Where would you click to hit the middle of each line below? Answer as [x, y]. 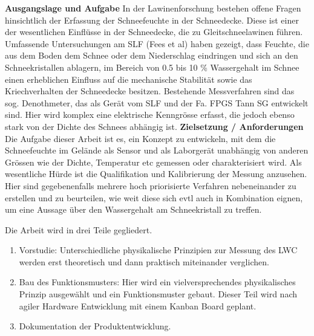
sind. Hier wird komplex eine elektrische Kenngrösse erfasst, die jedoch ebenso [150, 115]
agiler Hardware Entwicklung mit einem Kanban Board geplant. [138, 305]
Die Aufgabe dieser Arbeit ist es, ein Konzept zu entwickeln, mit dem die [140, 138]
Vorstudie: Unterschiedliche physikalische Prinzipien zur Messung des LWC [158, 250]
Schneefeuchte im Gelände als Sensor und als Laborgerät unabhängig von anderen [157, 150]
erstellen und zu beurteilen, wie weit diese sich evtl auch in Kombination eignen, [154, 197]
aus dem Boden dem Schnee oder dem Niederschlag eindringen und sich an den [152, 55]
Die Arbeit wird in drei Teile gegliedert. [79, 229]
